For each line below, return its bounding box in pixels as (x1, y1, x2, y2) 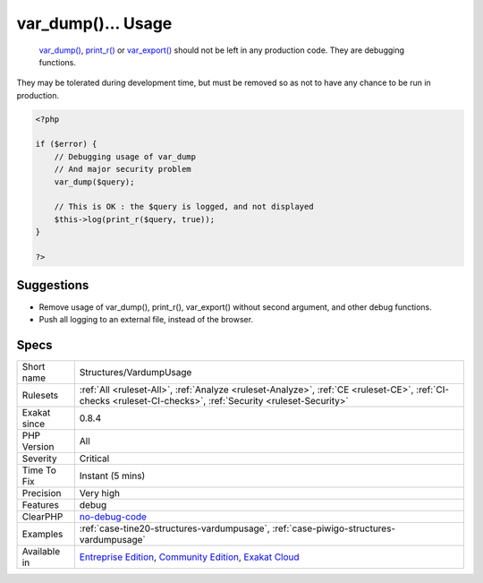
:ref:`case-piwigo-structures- (272, 522, 396, 535)
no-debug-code (79, 510, 148, 523)
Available (21, 544, 61, 557)
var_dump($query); (54, 176, 135, 187)
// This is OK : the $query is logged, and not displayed (54, 201, 314, 212)
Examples (21, 527, 64, 540)
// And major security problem (54, 164, 191, 175)
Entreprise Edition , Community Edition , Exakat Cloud (79, 551, 300, 563)
